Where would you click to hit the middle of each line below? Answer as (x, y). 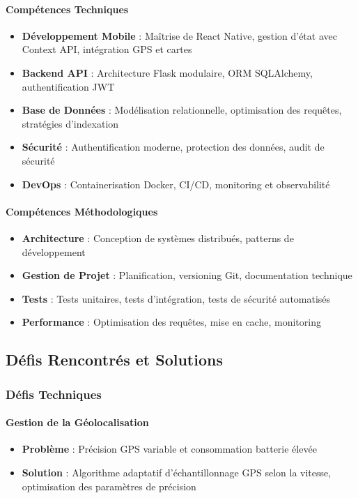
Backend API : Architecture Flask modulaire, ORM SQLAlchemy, (167, 72)
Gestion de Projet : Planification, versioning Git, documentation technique (187, 275)
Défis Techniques (54, 394)
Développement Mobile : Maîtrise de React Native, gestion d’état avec (179, 35)
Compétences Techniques (67, 9)
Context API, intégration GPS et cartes (107, 49)
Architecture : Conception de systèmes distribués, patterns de (158, 237)
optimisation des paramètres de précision (109, 486)
